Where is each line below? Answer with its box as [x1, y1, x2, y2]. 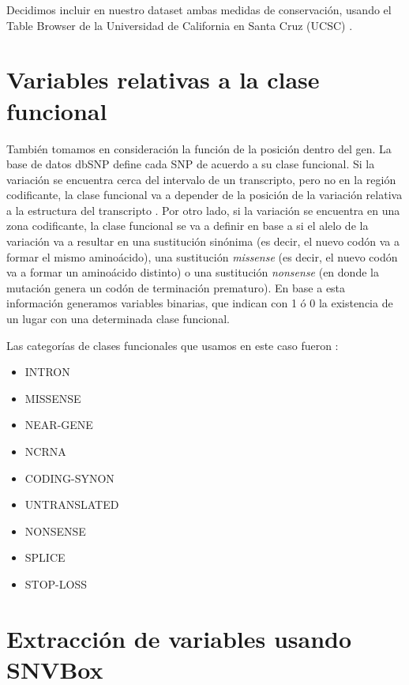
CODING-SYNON [24, 469, 114, 486]
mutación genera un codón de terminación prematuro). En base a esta [6, 279, 346, 295]
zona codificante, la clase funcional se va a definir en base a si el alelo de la [6, 217, 369, 234]
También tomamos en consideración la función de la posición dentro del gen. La [6, 140, 392, 156]
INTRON [24, 363, 70, 380]
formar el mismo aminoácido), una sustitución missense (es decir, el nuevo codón [6, 248, 398, 265]
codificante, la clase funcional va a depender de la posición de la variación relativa [6, 186, 403, 203]
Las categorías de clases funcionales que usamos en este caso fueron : [6, 337, 339, 353]
